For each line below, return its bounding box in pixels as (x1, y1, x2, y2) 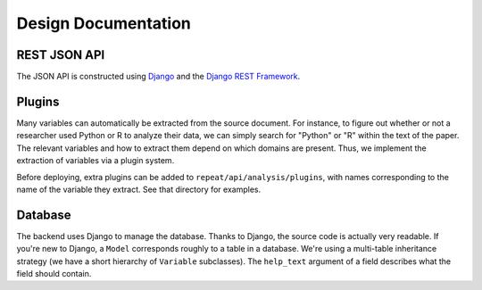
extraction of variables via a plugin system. (16, 155, 175, 166)
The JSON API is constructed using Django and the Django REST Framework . (16, 71, 301, 82)
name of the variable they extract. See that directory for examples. (16, 184, 262, 195)
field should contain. (16, 269, 92, 278)
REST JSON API (16, 47, 105, 62)
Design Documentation (16, 13, 191, 33)
